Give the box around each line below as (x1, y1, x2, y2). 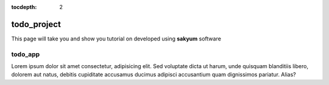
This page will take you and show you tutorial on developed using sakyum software (11, 35, 222, 42)
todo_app (11, 50, 40, 58)
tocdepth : (11, 4, 37, 10)
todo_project (11, 19, 61, 30)
